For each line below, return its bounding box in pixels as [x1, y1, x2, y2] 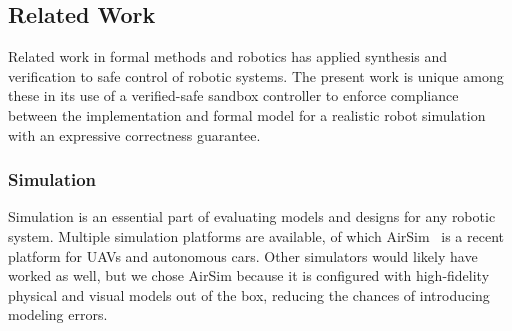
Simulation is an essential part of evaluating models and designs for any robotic [8, 206, 496, 227]
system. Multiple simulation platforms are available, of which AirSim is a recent [8, 225, 504, 246]
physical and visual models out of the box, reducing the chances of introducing [8, 284, 490, 305]
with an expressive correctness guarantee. [8, 124, 261, 145]
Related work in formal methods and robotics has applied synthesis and [8, 46, 448, 67]
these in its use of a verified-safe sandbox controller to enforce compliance [8, 85, 459, 106]
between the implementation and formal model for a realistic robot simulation [8, 104, 486, 125]
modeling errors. [8, 304, 108, 325]
